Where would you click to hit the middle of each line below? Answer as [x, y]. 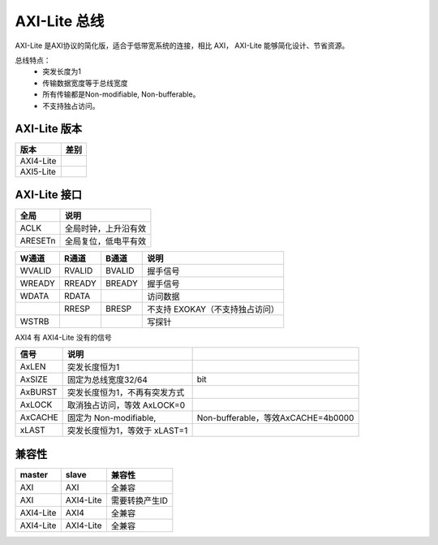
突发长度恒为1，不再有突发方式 [126, 392]
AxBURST [39, 392]
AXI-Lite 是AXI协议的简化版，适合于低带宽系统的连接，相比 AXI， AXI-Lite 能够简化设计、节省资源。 [182, 45]
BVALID [120, 270]
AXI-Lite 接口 [49, 195]
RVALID [78, 270]
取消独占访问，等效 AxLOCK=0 [127, 405]
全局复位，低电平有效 [105, 241]
